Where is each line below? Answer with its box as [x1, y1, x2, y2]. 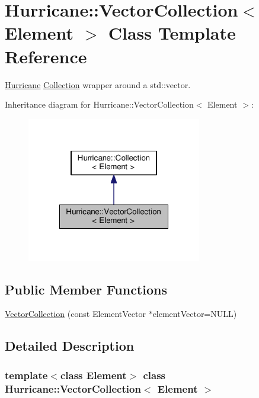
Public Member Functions [5, 280, 167, 298]
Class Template [108, 21, 236, 45]
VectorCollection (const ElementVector [5, 308, 146, 320]
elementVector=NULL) [152, 308, 237, 320]
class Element [60, 367, 127, 382]
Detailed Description [5, 336, 135, 355]
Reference [5, 44, 87, 68]
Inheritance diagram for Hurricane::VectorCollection [5, 98, 194, 111]
